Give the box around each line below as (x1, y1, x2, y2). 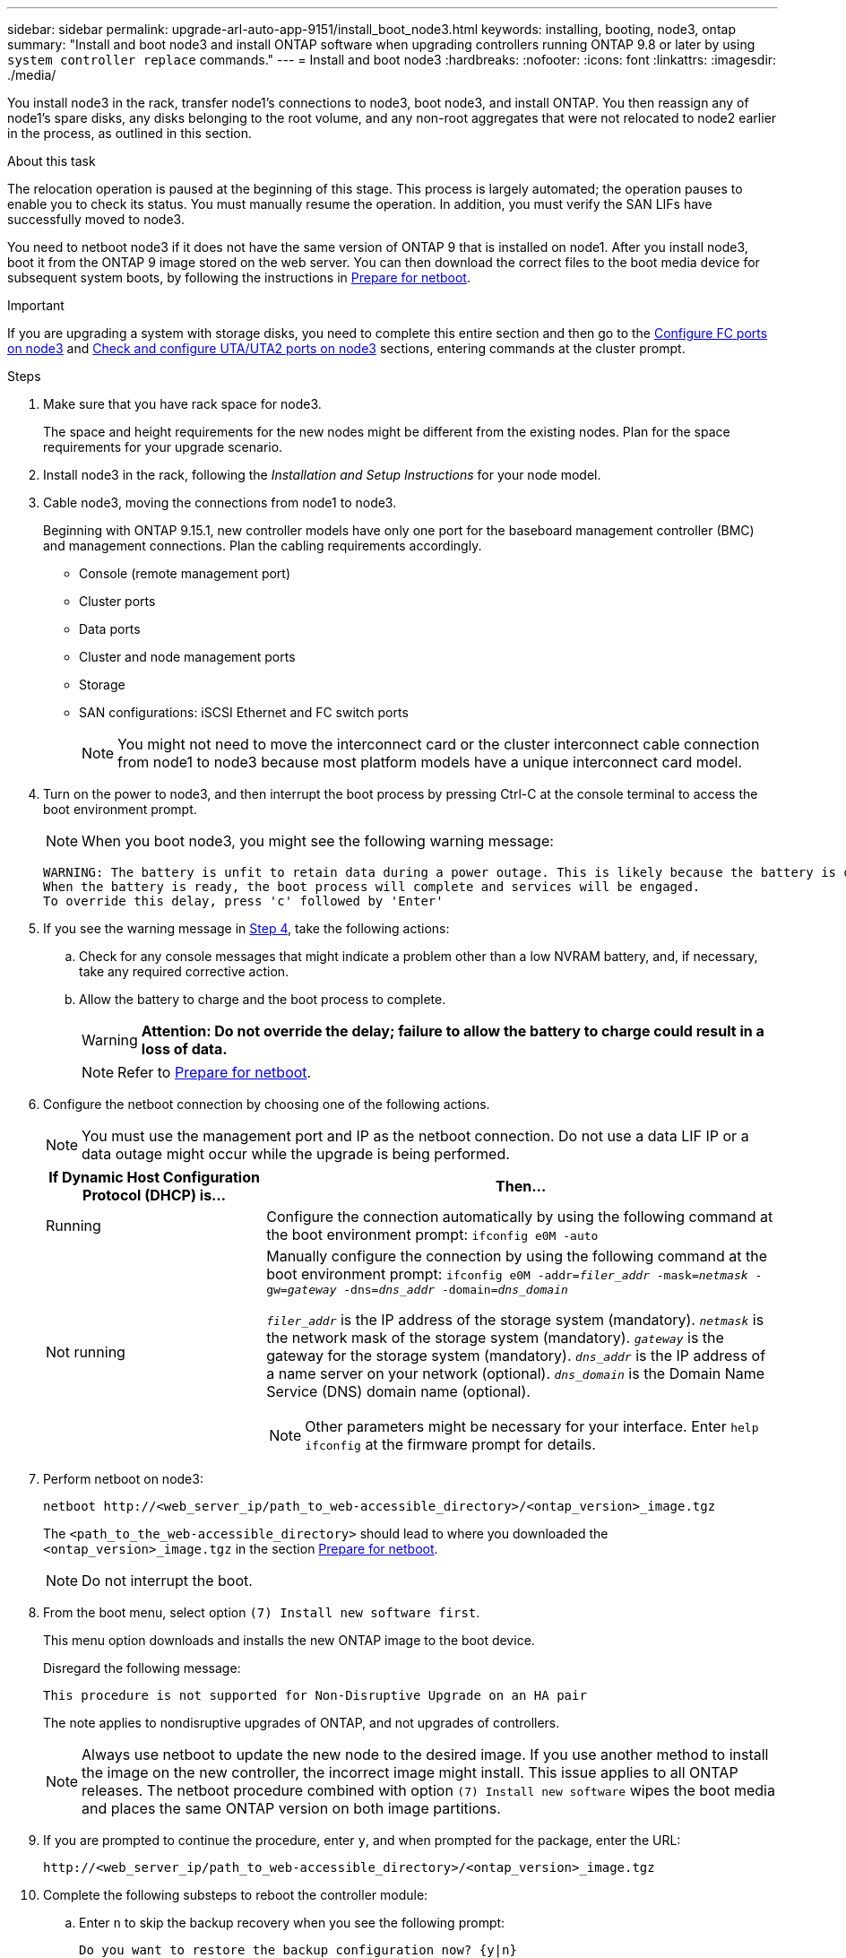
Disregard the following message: (43, 1660, 241, 1676)
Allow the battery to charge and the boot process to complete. (79, 992, 446, 1007)
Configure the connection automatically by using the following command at (266, 1208, 773, 1226)
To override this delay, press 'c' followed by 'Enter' (43, 894, 444, 908)
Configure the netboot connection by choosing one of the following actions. (43, 1096, 490, 1112)
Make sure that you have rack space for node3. (43, 396, 322, 412)
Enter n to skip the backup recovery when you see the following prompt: (79, 1915, 505, 1930)
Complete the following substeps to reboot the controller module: (43, 1887, 428, 1902)
